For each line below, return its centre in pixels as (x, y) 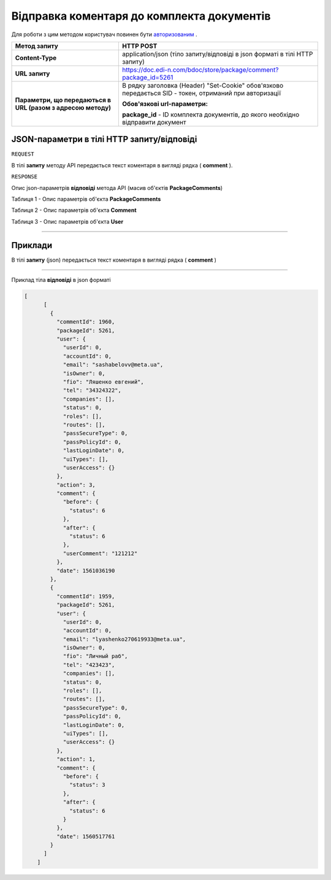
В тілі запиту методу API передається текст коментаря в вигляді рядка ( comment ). (122, 165)
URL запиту (32, 74)
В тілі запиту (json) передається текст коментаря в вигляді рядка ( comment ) (114, 260)
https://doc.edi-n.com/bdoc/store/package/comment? (200, 69)
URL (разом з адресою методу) (63, 107)
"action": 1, (76, 759)
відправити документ (154, 122)
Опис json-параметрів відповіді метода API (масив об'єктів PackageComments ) (117, 188)
